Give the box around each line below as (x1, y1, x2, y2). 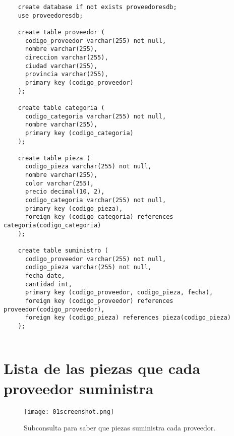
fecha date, (25, 272, 65, 279)
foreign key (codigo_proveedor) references (25, 297, 173, 304)
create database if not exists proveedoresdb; (18, 4, 177, 11)
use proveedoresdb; (18, 12, 83, 19)
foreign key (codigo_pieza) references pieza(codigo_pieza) (25, 314, 231, 322)
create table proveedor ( (18, 28, 105, 36)
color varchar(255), (25, 179, 94, 187)
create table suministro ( (18, 247, 108, 255)
